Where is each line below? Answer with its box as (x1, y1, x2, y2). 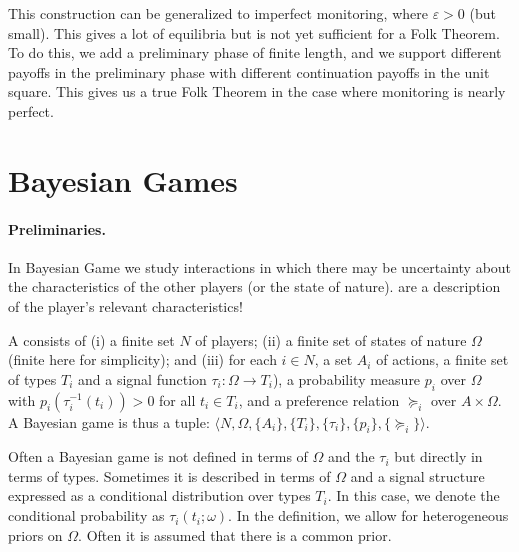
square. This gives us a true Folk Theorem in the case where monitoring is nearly (8, 81, 506, 102)
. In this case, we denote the (327, 485, 500, 506)
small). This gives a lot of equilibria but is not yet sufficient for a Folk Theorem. (8, 22, 500, 43)
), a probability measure (272, 368, 421, 389)
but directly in (394, 446, 483, 467)
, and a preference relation (238, 389, 400, 410)
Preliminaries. (8, 218, 106, 239)
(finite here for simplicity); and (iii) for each (8, 349, 277, 370)
